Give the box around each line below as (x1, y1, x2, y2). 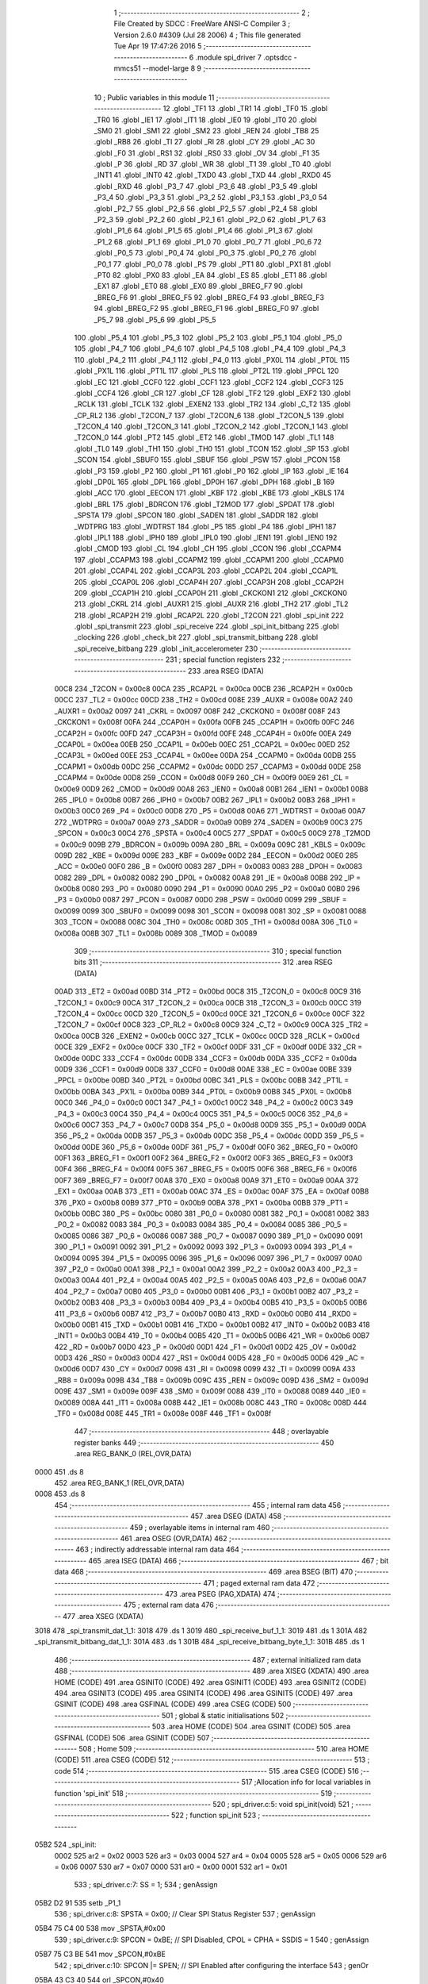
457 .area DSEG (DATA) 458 (190, 1512, 282, 1521)
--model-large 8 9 (142, 63, 202, 73)
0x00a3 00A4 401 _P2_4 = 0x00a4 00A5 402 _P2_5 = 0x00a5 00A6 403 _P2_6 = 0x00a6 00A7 (54, 1275, 367, 1285)
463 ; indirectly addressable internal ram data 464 (75, 1544, 239, 1555)
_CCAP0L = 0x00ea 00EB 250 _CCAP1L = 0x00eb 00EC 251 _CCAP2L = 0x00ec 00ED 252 (54, 740, 350, 749)
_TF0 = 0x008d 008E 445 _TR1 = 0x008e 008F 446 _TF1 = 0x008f (54, 1409, 272, 1418)
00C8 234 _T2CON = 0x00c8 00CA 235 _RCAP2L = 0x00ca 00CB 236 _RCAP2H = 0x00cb (54, 684, 353, 694)
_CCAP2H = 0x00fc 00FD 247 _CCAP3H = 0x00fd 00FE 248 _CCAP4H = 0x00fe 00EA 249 (54, 729, 352, 738)
